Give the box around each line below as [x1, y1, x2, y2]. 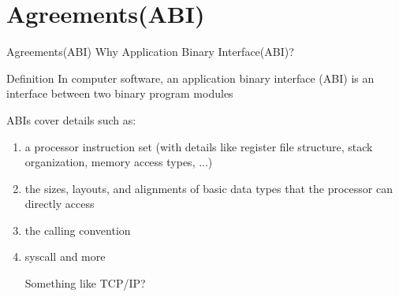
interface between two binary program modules [6, 85, 233, 102]
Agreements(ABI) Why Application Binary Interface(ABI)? [6, 43, 294, 60]
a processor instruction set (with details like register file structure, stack [24, 138, 373, 154]
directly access [24, 195, 95, 212]
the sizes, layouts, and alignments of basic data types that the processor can [24, 180, 393, 196]
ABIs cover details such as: [6, 111, 136, 128]
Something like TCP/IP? [24, 275, 146, 291]
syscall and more [24, 248, 106, 265]
